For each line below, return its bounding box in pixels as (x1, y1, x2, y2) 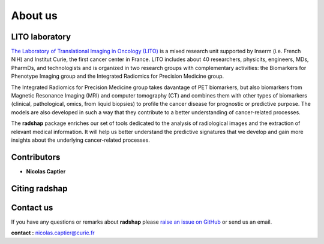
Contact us (11, 202, 53, 212)
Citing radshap (11, 183, 68, 194)
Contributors (11, 152, 61, 162)
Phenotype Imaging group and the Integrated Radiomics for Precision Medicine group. (11, 72, 224, 80)
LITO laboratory (11, 32, 71, 42)
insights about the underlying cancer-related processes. (11, 136, 150, 144)
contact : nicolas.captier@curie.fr (11, 229, 95, 236)
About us (11, 9, 58, 22)
